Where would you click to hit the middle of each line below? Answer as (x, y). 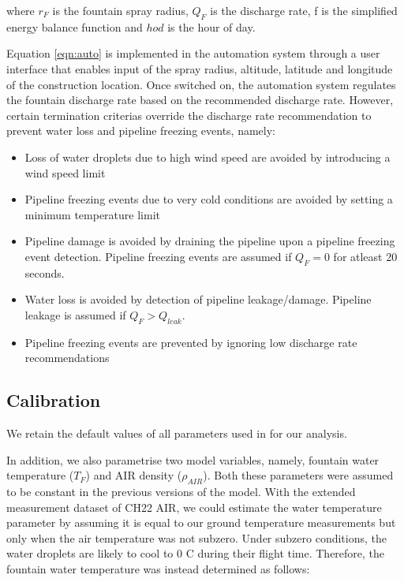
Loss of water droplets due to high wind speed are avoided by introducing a (208, 157)
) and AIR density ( (134, 475)
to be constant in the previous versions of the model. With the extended (181, 492)
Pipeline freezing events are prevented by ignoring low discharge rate (191, 342)
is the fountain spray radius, (120, 10)
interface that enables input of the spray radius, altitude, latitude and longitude (200, 68)
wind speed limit (65, 172)
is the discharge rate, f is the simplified (304, 10)
